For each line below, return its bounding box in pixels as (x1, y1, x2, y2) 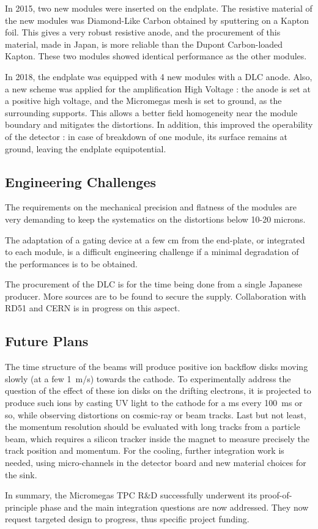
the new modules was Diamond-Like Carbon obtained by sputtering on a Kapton (5, 13, 309, 26)
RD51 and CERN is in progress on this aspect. (5, 301, 180, 314)
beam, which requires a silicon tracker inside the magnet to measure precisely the (5, 432, 309, 445)
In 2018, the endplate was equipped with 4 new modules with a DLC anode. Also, (5, 70, 312, 83)
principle (5, 500, 37, 513)
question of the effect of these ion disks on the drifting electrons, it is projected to (5, 384, 311, 397)
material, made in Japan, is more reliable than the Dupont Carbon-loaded (5, 37, 283, 50)
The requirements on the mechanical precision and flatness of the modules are (5, 201, 297, 213)
